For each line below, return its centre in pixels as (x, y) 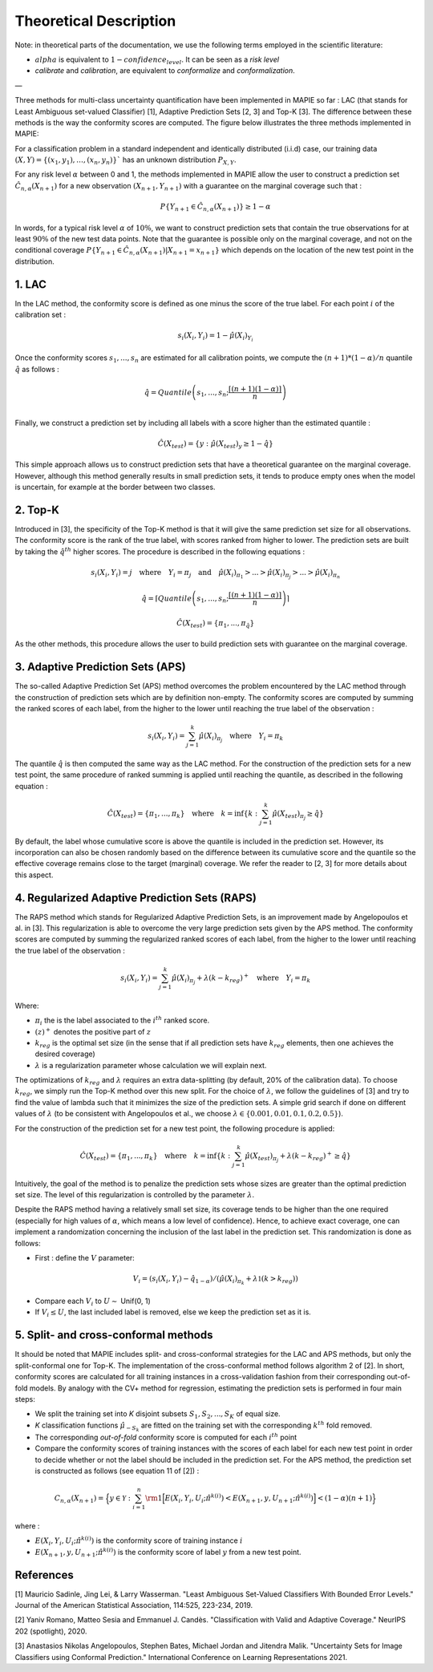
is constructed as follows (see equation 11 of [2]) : (117, 1471)
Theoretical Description (95, 21)
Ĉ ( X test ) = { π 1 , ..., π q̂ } (216, 624)
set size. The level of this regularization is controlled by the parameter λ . (135, 1194)
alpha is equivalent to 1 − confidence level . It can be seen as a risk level (157, 60)
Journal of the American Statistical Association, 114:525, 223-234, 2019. (134, 1605)
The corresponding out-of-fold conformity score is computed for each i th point (166, 1437)
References (44, 1575)
